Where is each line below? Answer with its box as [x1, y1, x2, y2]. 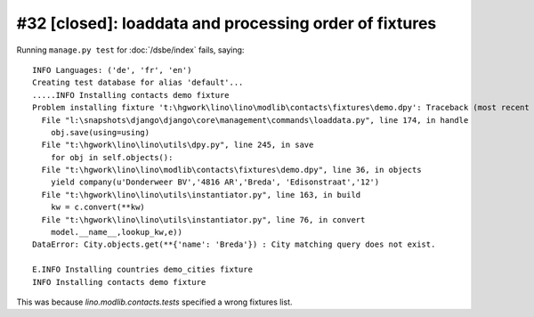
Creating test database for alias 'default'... [32, 77, 244, 88]
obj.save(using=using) [50, 127, 150, 137]
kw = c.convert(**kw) [50, 202, 146, 213]
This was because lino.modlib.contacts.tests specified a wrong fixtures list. [16, 297, 293, 307]
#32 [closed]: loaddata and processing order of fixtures [16, 13, 437, 33]
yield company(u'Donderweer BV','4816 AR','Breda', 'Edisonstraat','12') [50, 177, 380, 187]
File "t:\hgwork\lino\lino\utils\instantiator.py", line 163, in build [41, 190, 361, 199]
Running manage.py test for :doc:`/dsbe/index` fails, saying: [16, 45, 245, 55]
